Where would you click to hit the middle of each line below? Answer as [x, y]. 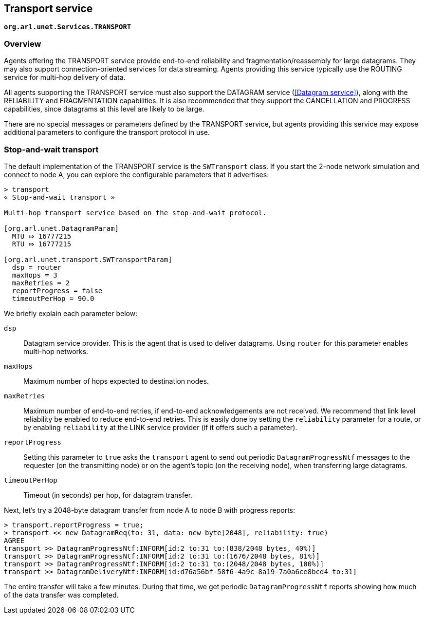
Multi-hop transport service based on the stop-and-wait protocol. [135, 213]
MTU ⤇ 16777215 [42, 236]
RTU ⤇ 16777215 [42, 244]
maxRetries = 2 [41, 283]
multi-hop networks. [56, 351]
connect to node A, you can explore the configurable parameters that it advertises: [137, 174]
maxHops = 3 [35, 275]
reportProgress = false [57, 290]
